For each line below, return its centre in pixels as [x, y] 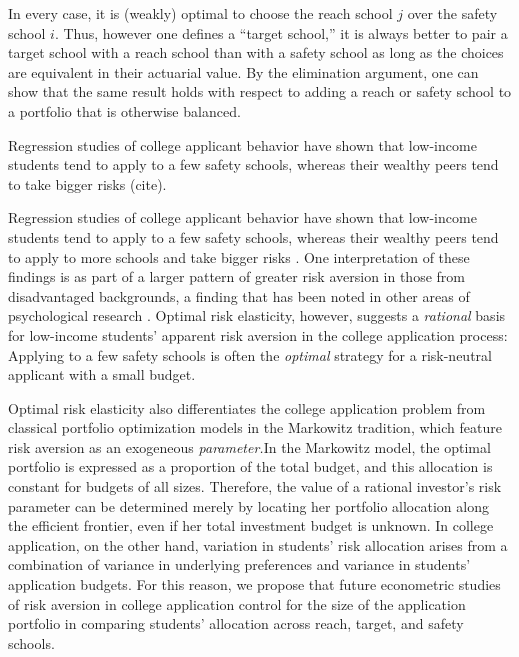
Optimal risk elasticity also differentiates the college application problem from [247, 407]
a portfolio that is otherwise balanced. [124, 110]
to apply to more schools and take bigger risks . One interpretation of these [239, 256]
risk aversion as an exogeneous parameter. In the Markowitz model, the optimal [249, 446]
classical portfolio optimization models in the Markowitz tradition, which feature [255, 427]
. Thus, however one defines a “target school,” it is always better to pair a [281, 32]
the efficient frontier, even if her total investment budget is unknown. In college [251, 525]
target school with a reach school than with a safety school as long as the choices [256, 52]
